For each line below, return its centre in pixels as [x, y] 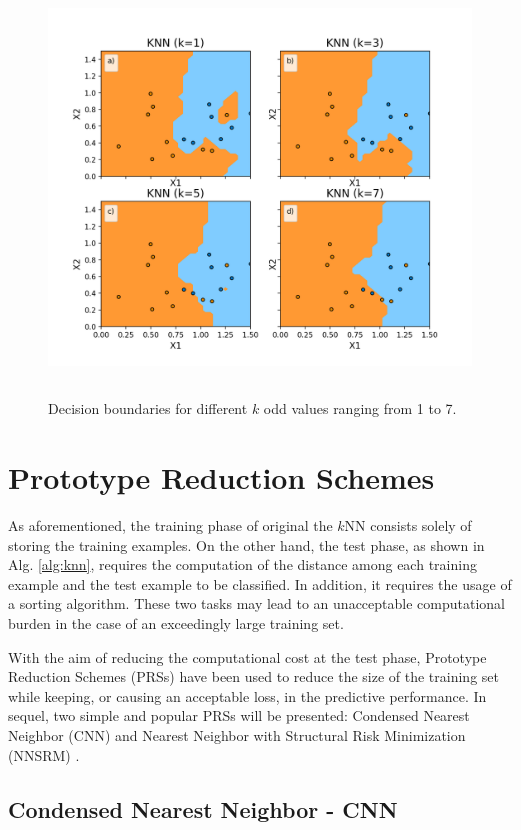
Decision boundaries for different [148, 408]
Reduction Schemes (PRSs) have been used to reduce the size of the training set [253, 676]
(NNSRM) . [44, 754]
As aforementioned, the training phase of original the [170, 525]
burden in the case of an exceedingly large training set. [176, 623]
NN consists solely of [408, 525]
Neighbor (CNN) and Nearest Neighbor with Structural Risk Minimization [237, 734]
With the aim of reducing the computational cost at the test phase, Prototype [247, 656]
